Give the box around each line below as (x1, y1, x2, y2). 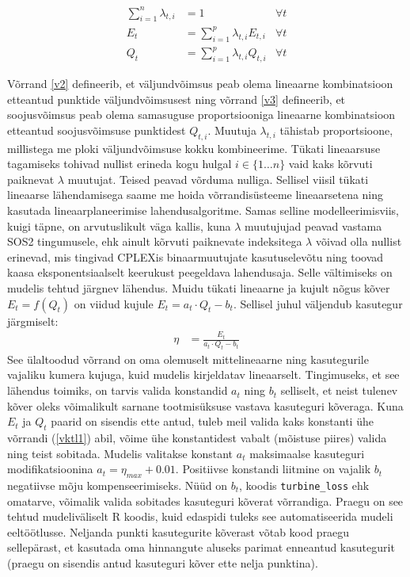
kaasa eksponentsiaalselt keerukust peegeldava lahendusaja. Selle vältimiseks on (7, 264, 393, 281)
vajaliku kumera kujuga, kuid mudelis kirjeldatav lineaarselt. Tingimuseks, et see (7, 366, 400, 383)
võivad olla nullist (315, 233, 402, 250)
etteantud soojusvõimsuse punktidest (7, 121, 186, 138)
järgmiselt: (7, 312, 59, 329)
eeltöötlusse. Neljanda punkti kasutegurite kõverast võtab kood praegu (7, 523, 350, 540)
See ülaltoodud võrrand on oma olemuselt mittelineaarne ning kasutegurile (7, 350, 369, 367)
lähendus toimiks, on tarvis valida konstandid (7, 382, 228, 399)
